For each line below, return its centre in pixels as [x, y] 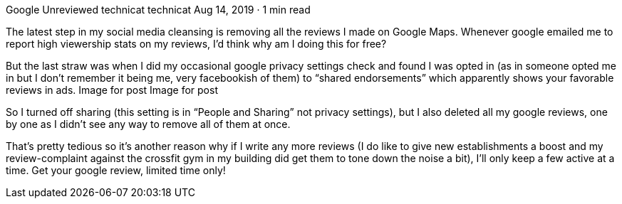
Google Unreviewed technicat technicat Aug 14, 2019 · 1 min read [158, 10]
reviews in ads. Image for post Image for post [112, 90]
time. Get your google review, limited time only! [116, 170]
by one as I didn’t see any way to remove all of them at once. [148, 124]
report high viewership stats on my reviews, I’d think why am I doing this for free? [196, 44]
